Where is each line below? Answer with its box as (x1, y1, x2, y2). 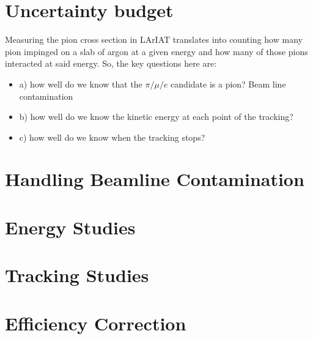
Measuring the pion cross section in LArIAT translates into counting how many (5, 33, 303, 46)
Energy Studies (5, 214, 136, 239)
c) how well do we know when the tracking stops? (19, 130, 205, 143)
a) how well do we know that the (19, 77, 142, 90)
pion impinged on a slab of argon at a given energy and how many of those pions (5, 45, 308, 58)
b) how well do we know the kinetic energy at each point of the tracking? (19, 110, 293, 123)
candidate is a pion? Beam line (171, 77, 286, 90)
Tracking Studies (5, 263, 149, 288)
